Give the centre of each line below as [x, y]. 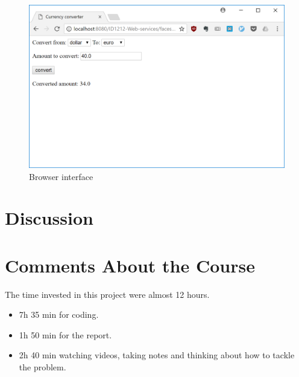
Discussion [49, 218]
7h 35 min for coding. [59, 314]
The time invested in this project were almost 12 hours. [107, 294]
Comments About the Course [130, 265]
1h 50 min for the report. [65, 334]
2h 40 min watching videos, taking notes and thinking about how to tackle [157, 355]
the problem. [42, 367]
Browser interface [61, 176]
